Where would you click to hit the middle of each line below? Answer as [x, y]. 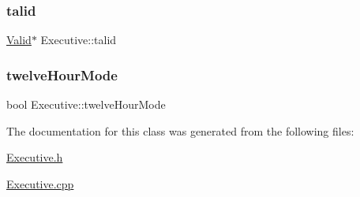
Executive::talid [79, 40]
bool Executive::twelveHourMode [86, 104]
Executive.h [35, 157]
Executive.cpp [40, 183]
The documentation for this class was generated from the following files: [180, 130]
